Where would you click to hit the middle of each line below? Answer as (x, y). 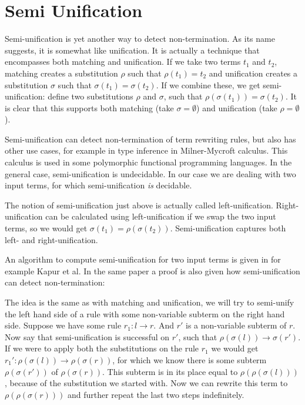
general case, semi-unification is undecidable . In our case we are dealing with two (150, 173)
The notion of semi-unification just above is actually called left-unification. (139, 205)
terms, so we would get (46, 228)
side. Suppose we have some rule (63, 325)
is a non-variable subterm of (236, 325)
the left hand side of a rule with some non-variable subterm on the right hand (145, 313)
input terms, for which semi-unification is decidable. (98, 185)
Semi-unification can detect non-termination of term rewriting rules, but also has (150, 139)
